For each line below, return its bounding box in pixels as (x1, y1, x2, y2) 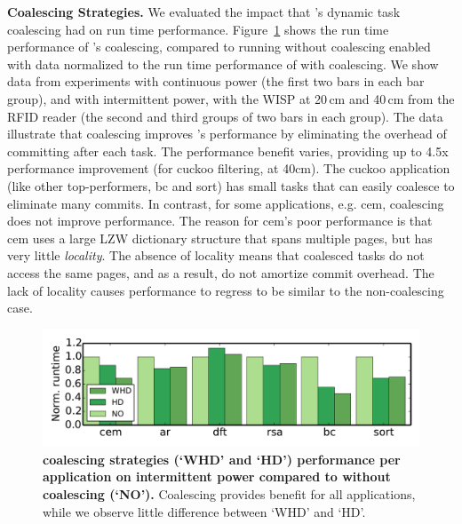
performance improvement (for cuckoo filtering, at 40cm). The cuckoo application (7, 159, 450, 178)
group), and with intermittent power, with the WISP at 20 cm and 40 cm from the (7, 89, 455, 107)
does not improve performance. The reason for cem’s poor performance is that (7, 211, 433, 230)
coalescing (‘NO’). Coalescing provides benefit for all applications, (43, 484, 416, 503)
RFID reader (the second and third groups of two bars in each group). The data (7, 107, 443, 125)
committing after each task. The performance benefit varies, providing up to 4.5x (7, 141, 449, 160)
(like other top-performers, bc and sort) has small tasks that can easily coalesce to (7, 176, 455, 195)
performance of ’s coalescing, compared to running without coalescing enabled (7, 37, 431, 56)
